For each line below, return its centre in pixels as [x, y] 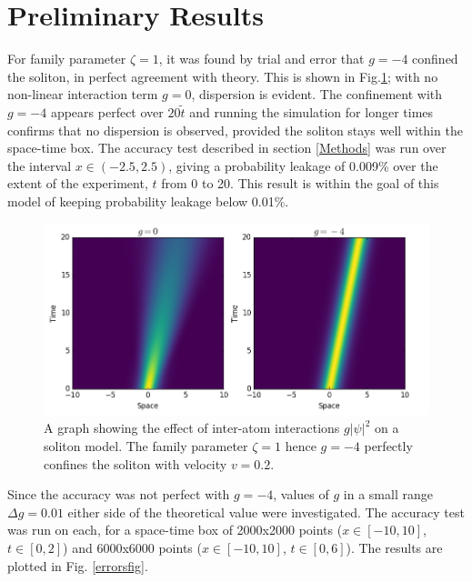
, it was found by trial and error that [261, 59]
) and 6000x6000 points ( [132, 547]
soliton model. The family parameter [146, 445]
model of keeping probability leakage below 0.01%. [148, 201]
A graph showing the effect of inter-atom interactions [192, 428]
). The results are [394, 547]
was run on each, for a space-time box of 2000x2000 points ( [175, 530]
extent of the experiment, [78, 183]
